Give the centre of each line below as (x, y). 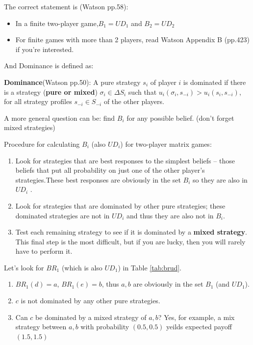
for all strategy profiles (38, 101)
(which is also (82, 267)
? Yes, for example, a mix (196, 317)
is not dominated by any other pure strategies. (90, 301)
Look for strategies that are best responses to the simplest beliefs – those (125, 160)
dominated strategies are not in (63, 215)
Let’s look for (24, 267)
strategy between (41, 327)
